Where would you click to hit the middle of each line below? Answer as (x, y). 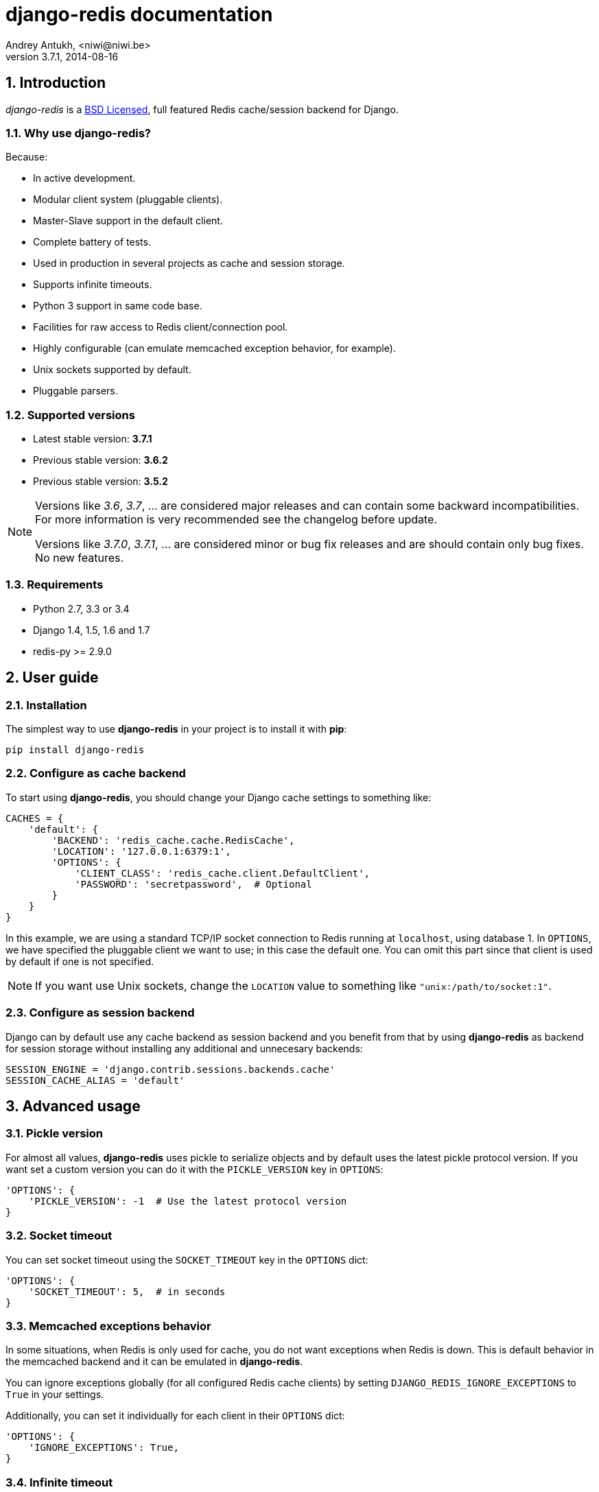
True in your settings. (55, 1395)
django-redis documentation (139, 14)
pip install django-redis (75, 750)
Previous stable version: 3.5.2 (101, 482)
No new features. (80, 558)
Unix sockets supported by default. (112, 370)
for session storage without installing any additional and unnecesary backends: (184, 1048)
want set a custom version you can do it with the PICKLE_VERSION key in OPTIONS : (195, 1169)
